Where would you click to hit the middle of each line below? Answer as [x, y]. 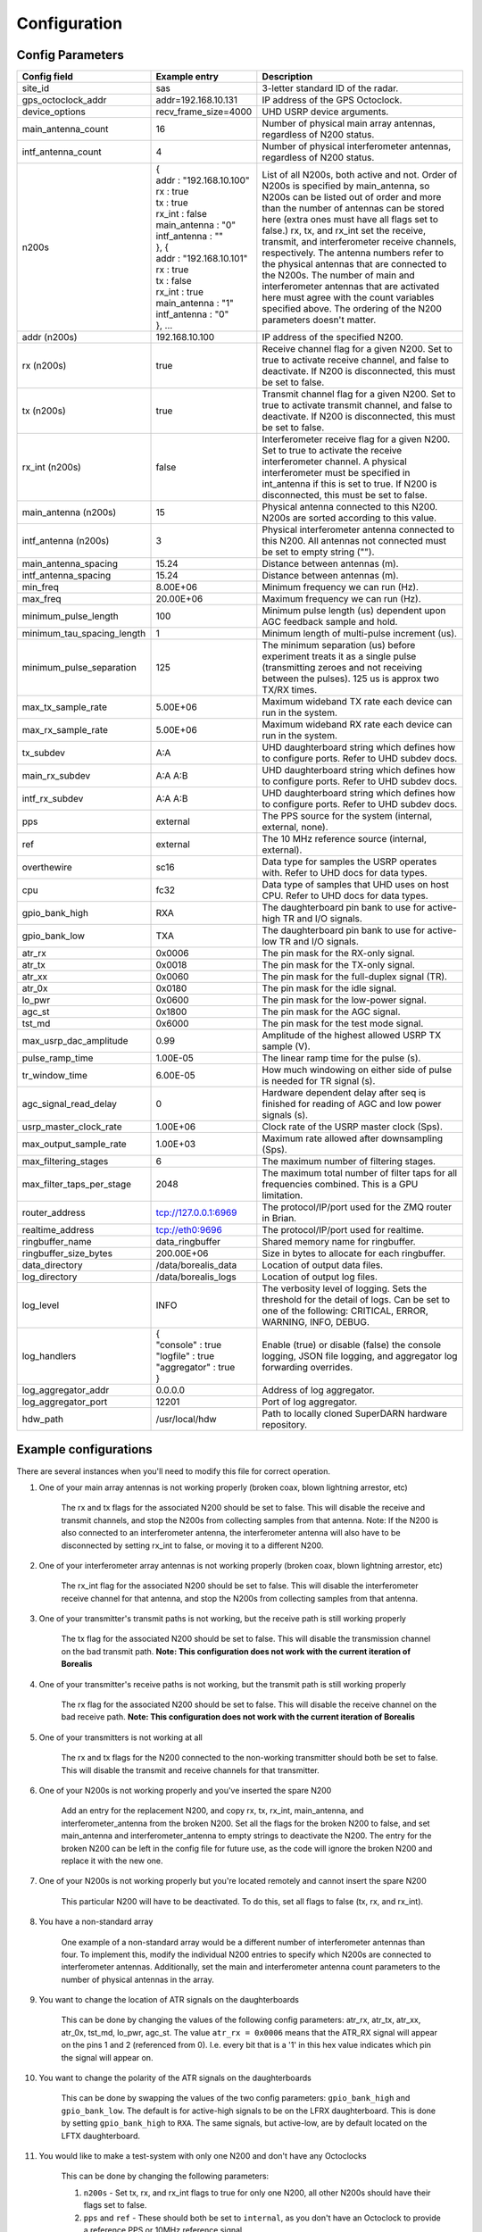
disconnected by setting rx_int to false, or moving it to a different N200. [192, 1545]
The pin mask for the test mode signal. [343, 1024]
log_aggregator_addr [66, 1390]
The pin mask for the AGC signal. [331, 1012]
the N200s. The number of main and [338, 275]
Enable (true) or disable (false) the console [352, 1345]
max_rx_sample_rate [65, 730]
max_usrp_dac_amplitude [75, 1041]
